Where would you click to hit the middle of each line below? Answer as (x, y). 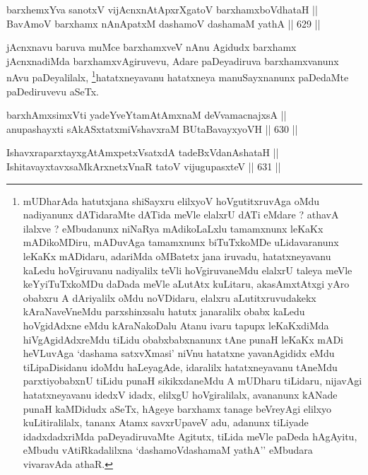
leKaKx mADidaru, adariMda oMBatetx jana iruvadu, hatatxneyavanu (177, 256)
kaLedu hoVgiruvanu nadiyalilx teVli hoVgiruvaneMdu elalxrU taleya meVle (188, 270)
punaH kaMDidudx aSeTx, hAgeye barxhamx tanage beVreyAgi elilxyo (177, 408)
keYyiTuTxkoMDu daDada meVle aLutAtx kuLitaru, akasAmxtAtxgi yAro (186, 284)
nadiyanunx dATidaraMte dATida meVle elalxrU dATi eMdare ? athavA (181, 215)
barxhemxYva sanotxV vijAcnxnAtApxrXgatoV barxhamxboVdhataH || (162, 9)
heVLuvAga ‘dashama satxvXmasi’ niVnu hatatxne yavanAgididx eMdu (179, 353)
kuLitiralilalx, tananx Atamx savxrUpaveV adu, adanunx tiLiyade (166, 422)
